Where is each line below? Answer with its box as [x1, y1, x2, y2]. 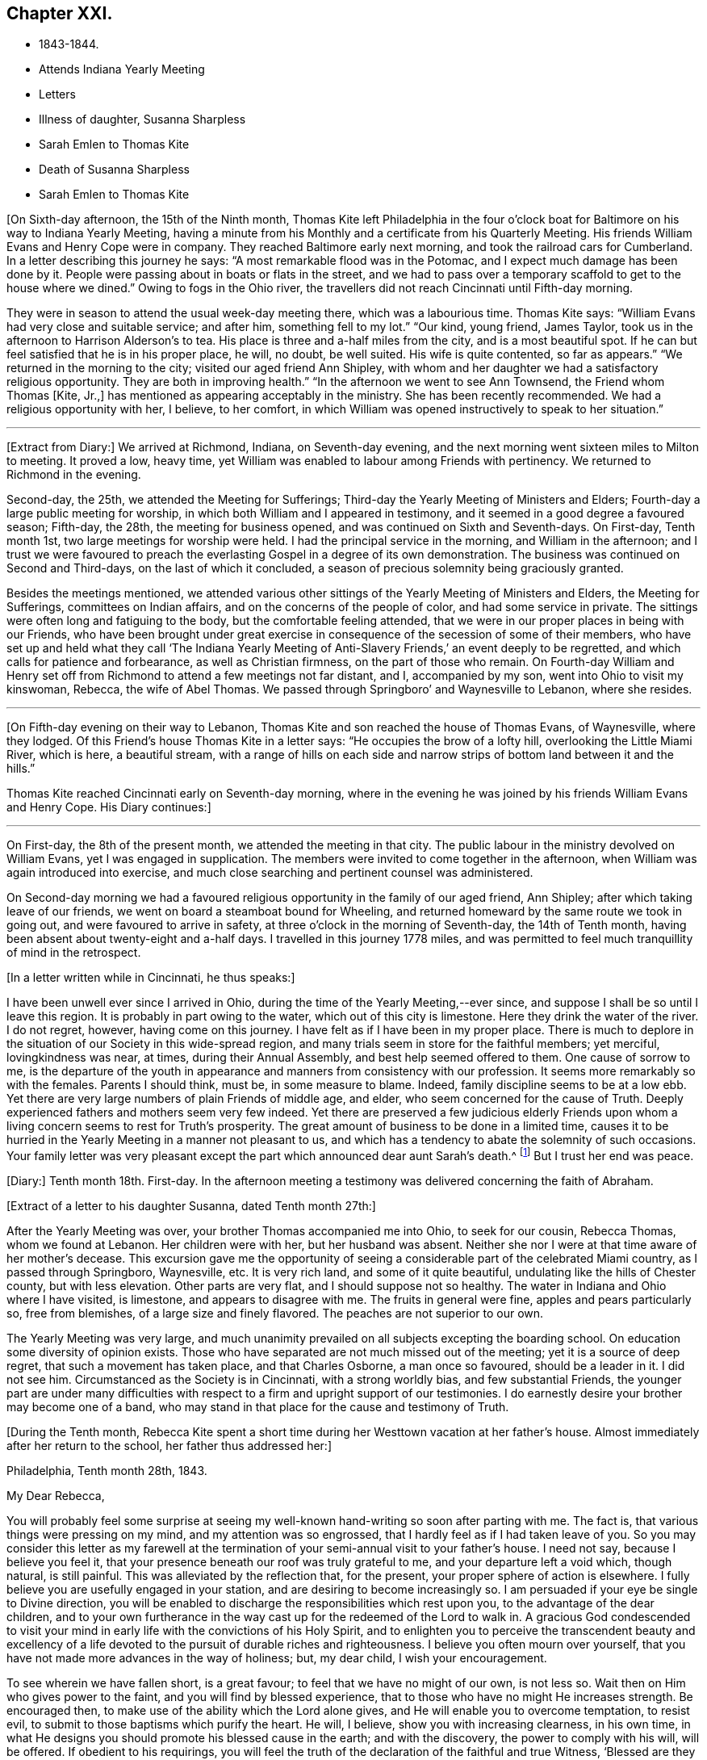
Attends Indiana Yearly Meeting [39, 62, 205, 77]
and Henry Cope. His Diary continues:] [6, 800, 211, 815]
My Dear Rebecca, [6, 1489, 105, 1503]
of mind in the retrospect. [6, 945, 141, 960]
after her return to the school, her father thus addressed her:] [6, 1439, 333, 1453]
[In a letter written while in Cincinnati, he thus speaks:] [6, 970, 295, 985]
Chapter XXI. [6, 3, 113, 23]
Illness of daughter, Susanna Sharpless [39, 112, 246, 127]
